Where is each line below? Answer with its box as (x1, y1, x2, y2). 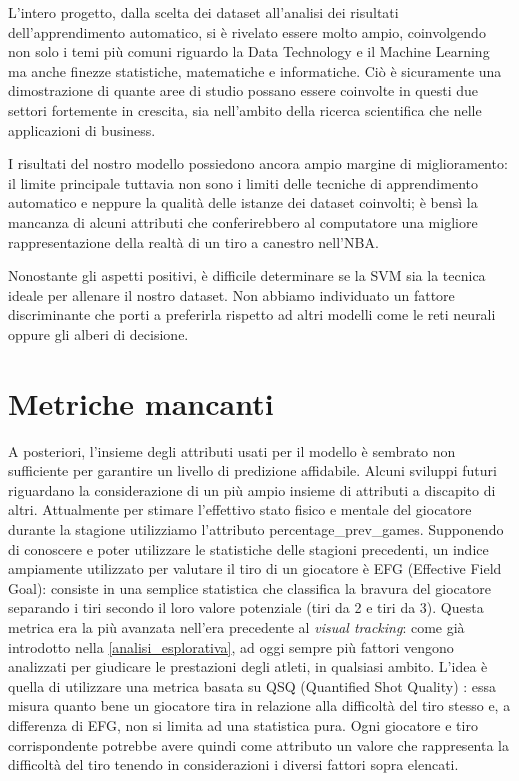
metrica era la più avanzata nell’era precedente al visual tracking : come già (8, 616, 465, 637)
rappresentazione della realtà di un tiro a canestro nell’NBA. (8, 231, 379, 252)
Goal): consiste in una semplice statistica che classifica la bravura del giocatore (8, 577, 491, 598)
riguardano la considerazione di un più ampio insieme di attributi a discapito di (8, 479, 496, 500)
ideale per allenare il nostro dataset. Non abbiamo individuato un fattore (8, 284, 455, 305)
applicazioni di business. (8, 119, 156, 140)
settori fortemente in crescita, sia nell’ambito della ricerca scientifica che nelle (8, 99, 482, 120)
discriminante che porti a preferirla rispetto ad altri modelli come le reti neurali (8, 304, 496, 325)
